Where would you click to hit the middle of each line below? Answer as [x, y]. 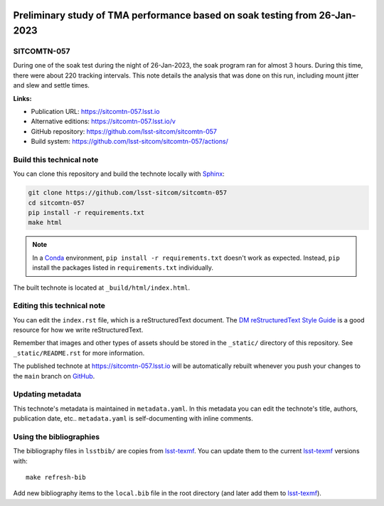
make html [45, 223]
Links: [22, 98]
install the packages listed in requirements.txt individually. [123, 268]
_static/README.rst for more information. [79, 353]
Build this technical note [56, 159]
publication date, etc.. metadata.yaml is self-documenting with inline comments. [133, 418]
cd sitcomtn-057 [57, 202]
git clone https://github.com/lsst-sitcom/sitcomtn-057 [128, 193]
